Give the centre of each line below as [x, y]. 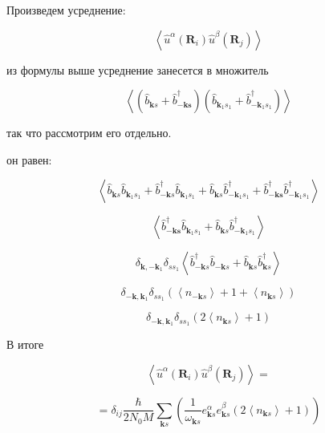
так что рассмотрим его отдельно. [89, 133]
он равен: [29, 159]
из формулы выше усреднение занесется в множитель [138, 69]
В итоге [25, 344]
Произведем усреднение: [66, 10]
